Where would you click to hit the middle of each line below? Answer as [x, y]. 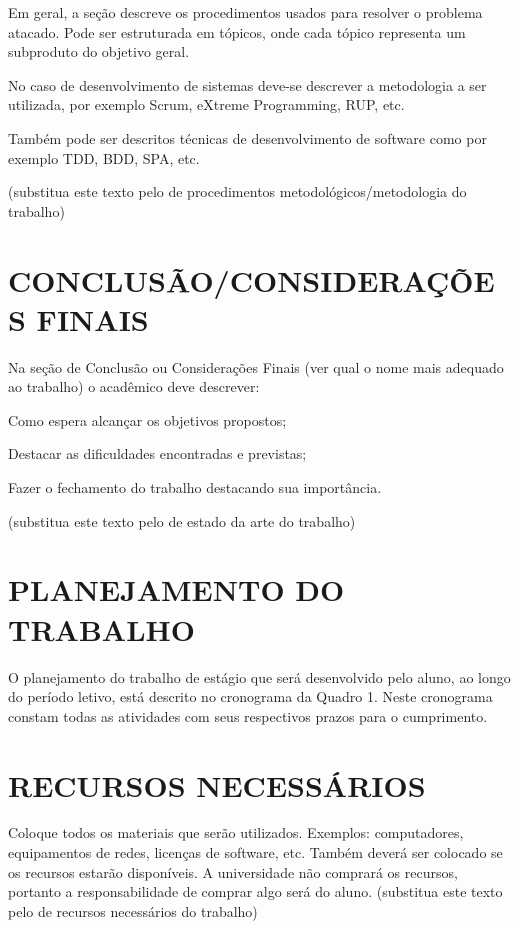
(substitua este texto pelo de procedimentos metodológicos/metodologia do [237, 191]
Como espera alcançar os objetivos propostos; [147, 419]
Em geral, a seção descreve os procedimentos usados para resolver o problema [245, 12]
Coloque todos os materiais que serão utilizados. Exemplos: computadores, [236, 832]
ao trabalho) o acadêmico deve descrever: [134, 386]
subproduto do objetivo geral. [99, 51]
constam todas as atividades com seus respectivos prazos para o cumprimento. [248, 715]
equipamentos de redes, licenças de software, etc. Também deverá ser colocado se [255, 852]
